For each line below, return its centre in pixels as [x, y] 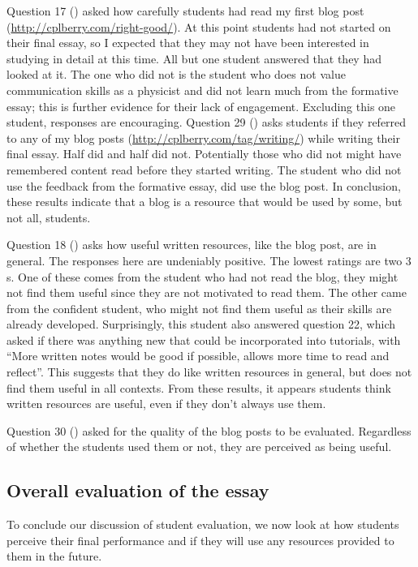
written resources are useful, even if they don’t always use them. [166, 404]
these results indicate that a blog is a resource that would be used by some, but [205, 202]
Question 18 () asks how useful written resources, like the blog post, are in [192, 245]
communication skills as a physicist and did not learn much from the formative [203, 90]
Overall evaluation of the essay [138, 490]
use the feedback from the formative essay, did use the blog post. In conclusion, [204, 185]
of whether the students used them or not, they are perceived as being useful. [199, 447]
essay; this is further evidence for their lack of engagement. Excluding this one [201, 106]
